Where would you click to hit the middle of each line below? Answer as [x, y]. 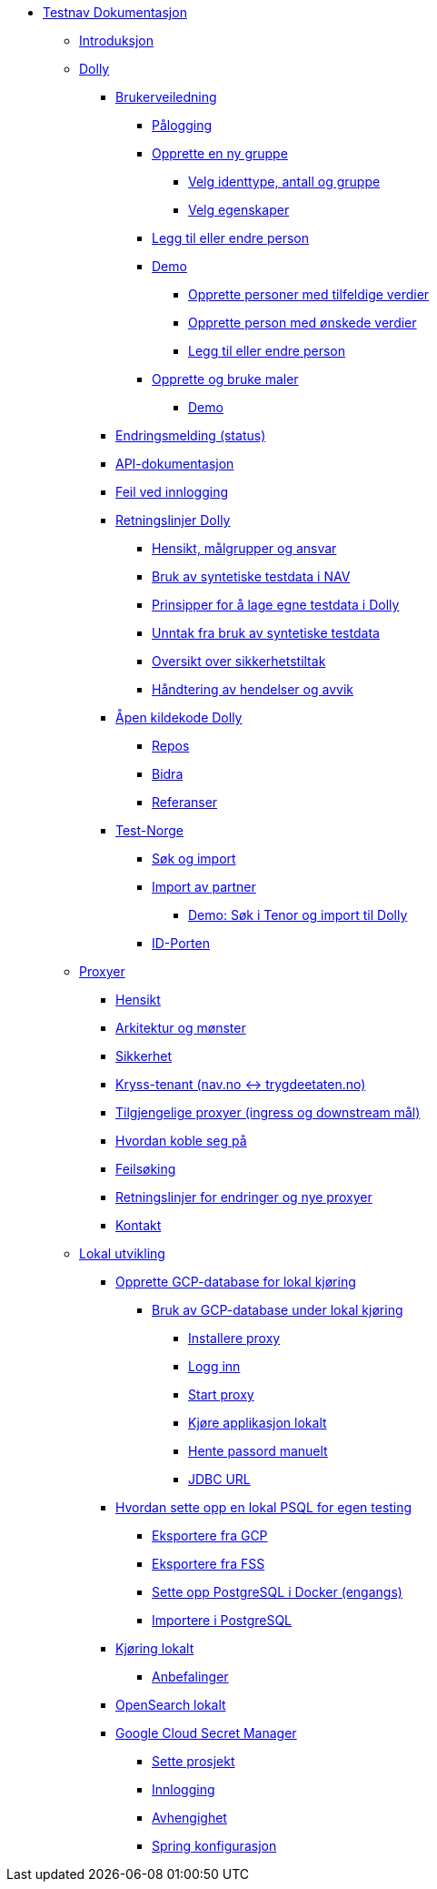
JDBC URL [219, 1479]
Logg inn [214, 1366]
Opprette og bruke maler [225, 379]
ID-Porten [181, 943]
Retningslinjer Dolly [173, 520]
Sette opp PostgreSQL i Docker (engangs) [277, 1592]
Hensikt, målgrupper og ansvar [244, 548]
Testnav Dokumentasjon [115, 12]
